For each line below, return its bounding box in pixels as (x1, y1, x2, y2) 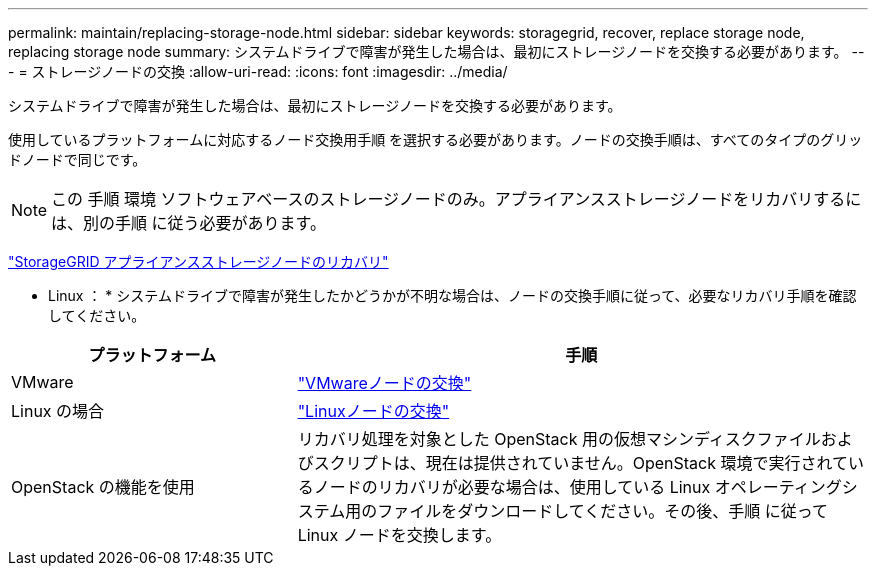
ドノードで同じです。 (8, 151, 147, 168)
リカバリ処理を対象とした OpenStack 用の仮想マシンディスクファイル (297, 429, 821, 449)
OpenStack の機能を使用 (11, 477, 195, 497)
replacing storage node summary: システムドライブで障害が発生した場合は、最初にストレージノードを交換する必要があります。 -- (8, 43, 865, 60)
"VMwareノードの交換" (297, 373, 472, 393)
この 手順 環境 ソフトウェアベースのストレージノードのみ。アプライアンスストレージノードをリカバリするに (51, 189, 862, 209)
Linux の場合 (11, 401, 105, 421)
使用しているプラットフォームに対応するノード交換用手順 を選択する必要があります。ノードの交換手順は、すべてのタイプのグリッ (8, 131, 863, 148)
